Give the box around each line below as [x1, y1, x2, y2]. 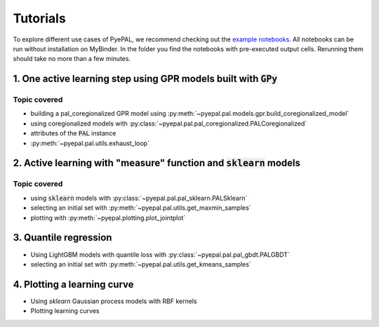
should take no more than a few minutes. [13, 55, 131, 63]
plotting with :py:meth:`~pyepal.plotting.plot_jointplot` [30, 213, 186, 222]
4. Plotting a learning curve [13, 278, 134, 291]
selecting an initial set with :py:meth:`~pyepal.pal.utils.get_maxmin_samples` [30, 203, 252, 212]
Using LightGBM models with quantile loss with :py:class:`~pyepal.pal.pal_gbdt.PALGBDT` [30, 250, 291, 259]
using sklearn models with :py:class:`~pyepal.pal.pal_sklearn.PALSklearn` [30, 194, 248, 202]
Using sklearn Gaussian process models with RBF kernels [30, 297, 197, 305]
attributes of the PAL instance [30, 129, 117, 138]
